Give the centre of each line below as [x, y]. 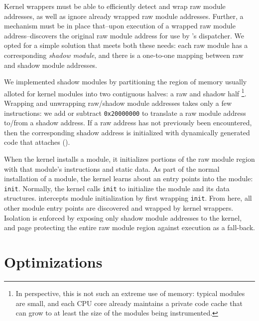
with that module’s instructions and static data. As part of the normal [112, 168]
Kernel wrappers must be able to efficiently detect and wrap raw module [115, 6]
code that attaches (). [37, 142]
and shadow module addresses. [51, 65]
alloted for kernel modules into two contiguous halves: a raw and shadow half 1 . [125, 92]
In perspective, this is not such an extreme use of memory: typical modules [130, 293]
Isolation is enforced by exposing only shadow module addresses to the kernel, [123, 217]
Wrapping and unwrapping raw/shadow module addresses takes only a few [118, 103]
